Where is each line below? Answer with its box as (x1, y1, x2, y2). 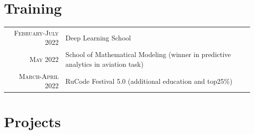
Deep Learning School (65, 32, 131, 42)
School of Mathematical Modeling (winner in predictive (65, 49, 231, 59)
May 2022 (29, 54, 59, 64)
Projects (4, 111, 61, 131)
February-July (14, 27, 59, 38)
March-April (19, 71, 59, 81)
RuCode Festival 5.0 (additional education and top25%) (65, 76, 233, 86)
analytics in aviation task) (65, 58, 144, 69)
